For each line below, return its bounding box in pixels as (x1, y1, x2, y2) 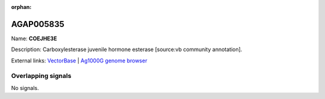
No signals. (11, 84, 39, 91)
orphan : (11, 4, 32, 10)
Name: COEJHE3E (11, 35, 57, 42)
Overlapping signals (11, 72, 72, 80)
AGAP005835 (11, 19, 64, 29)
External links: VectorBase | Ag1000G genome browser (11, 57, 147, 64)
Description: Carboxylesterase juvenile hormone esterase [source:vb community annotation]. (11, 46, 243, 53)
